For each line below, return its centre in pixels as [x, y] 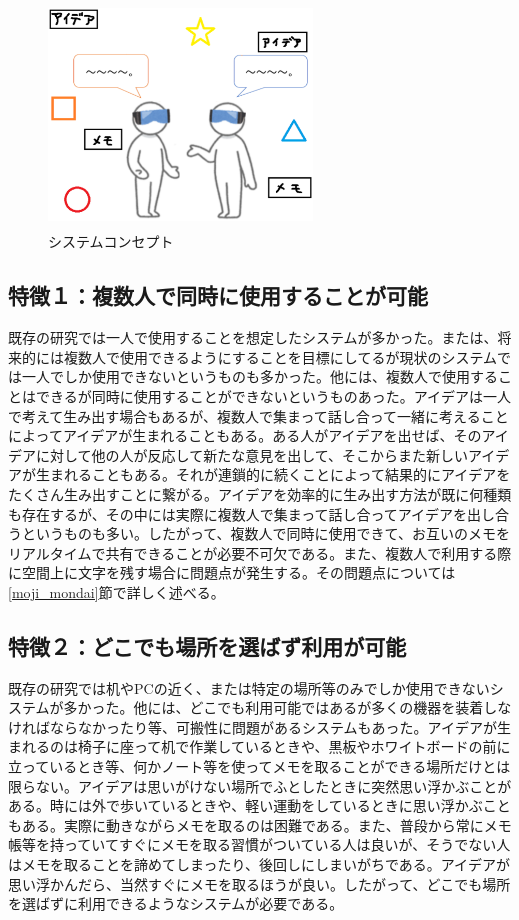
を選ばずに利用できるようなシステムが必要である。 [176, 903]
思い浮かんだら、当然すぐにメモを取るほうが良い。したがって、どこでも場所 [259, 883]
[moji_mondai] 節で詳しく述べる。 [116, 591]
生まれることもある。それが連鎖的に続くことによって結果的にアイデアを [273, 474]
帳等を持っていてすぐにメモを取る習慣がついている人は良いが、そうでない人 [259, 844]
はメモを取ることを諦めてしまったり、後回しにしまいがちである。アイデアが [259, 864]
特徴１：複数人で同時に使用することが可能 [218, 295]
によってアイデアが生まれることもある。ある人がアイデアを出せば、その [245, 435]
